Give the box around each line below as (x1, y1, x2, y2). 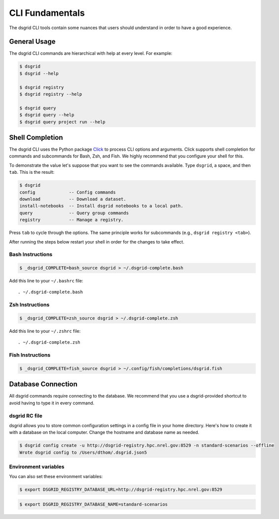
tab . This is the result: (9, 169, 55, 175)
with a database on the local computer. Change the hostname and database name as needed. (9, 430, 200, 436)
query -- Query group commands (19, 210, 129, 216)
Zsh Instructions (9, 301, 50, 308)
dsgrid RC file (9, 412, 43, 419)
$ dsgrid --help (19, 71, 59, 76)
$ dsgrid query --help (19, 112, 74, 118)
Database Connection (9, 380, 77, 389)
